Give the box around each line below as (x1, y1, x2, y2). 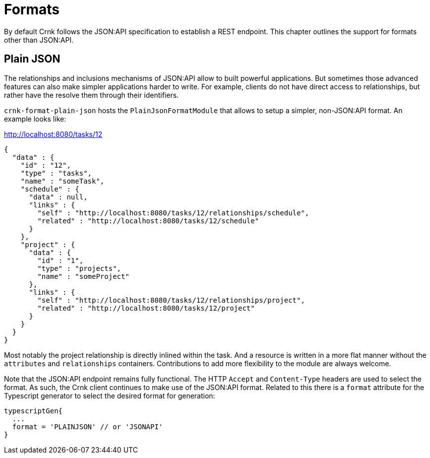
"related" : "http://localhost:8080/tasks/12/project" (37, 304, 255, 312)
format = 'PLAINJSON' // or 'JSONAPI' (12, 422, 163, 431)
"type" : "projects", (37, 264, 122, 272)
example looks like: (4, 114, 66, 123)
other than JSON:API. (4, 35, 74, 44)
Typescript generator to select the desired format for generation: (4, 391, 215, 400)
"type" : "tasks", (20, 169, 92, 177)
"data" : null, (29, 193, 88, 201)
